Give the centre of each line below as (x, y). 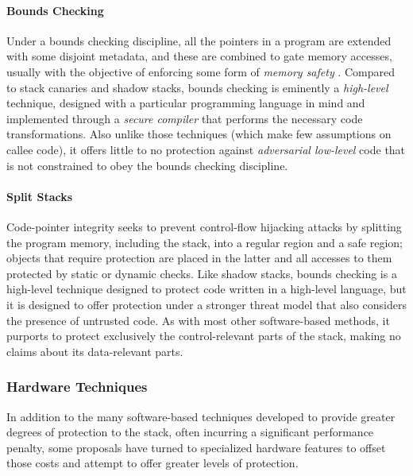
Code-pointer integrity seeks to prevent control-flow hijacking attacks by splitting (204, 226)
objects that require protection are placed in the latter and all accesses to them (199, 258)
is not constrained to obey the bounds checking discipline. (147, 165)
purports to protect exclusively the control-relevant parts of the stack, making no (204, 336)
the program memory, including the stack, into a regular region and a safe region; (205, 242)
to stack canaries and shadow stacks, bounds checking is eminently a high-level (197, 87)
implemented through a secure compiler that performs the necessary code (185, 118)
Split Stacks (40, 196)
